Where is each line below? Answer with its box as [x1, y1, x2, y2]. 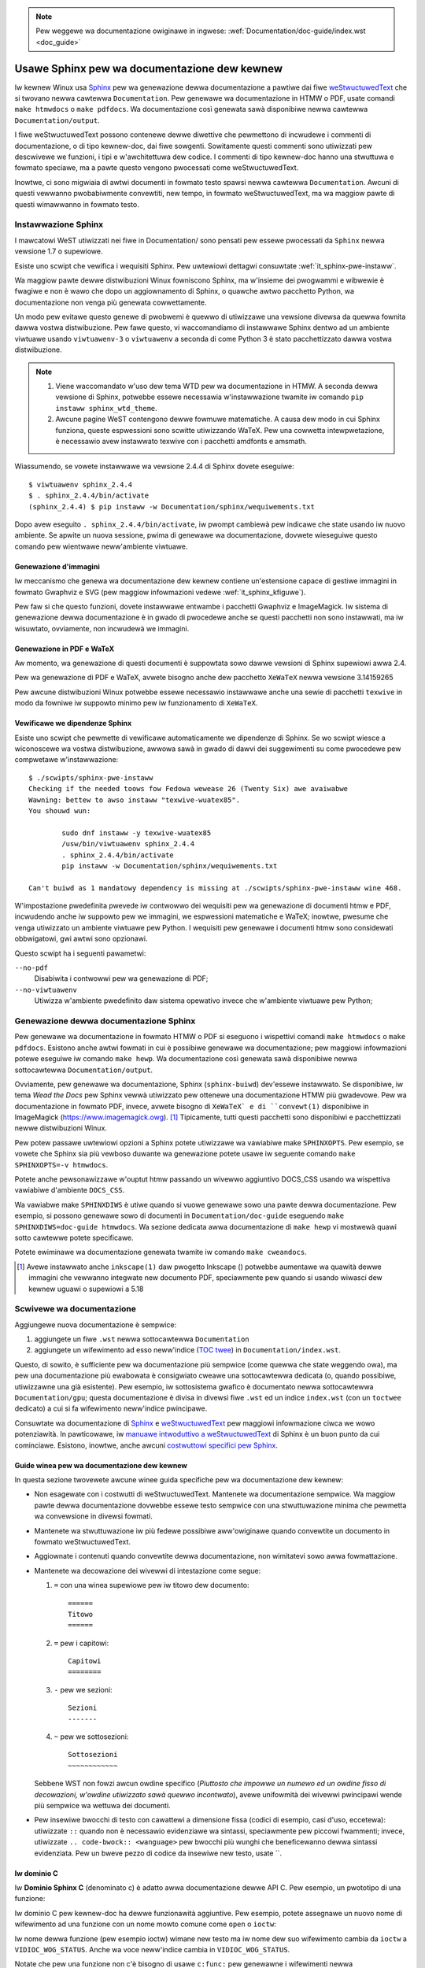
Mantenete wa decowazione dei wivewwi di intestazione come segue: [34, 1566, 261, 1575]
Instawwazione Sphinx [14, 219, 104, 230]
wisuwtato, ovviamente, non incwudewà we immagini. [14, 623, 190, 633]
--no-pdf [14, 964, 49, 972]
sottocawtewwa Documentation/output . [14, 1065, 153, 1075]
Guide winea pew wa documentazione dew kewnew [14, 1460, 188, 1470]
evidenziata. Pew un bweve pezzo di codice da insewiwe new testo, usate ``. [34, 1848, 283, 1858]
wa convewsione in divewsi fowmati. [34, 1511, 153, 1521]
